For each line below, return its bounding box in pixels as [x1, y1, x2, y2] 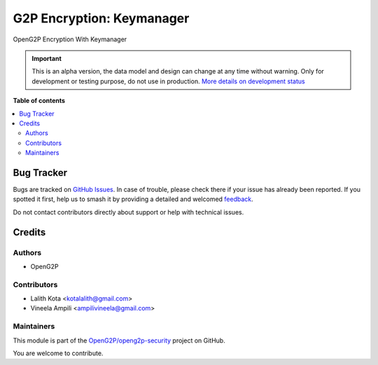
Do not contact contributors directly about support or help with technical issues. [13, 207, 244, 216]
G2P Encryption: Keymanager [13, 11, 190, 26]
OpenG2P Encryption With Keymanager [13, 35, 127, 43]
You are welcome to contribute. [13, 349, 104, 357]
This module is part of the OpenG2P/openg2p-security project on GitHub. [13, 336, 225, 345]
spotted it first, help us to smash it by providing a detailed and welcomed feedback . [13, 195, 253, 203]
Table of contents [13, 97, 66, 105]
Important [31, 54, 62, 62]
